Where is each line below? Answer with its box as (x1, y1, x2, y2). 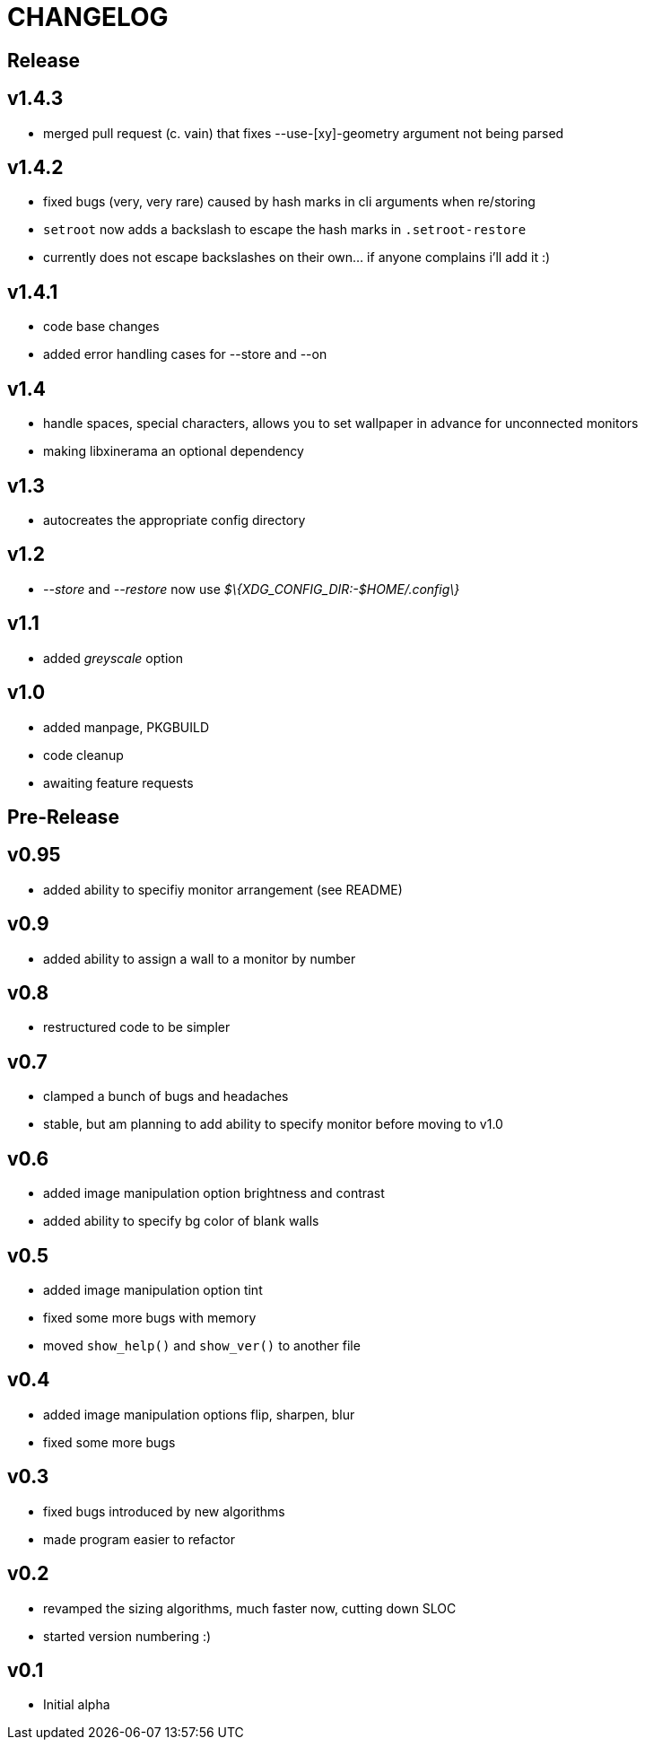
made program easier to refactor (43, 1531, 235, 1547)
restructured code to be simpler (43, 1019, 231, 1035)
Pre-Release (7, 805, 119, 828)
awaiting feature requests (43, 774, 194, 791)
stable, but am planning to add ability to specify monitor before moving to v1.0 (43, 1116, 503, 1132)
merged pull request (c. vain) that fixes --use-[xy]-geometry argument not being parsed (43, 125, 564, 141)
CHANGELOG (7, 2, 169, 32)
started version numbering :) (43, 1628, 212, 1644)
